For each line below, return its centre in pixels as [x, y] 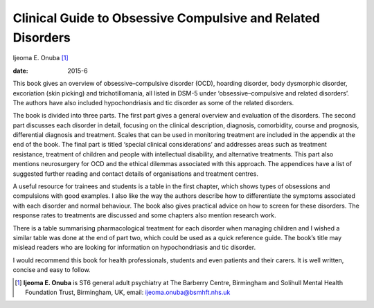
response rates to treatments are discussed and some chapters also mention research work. [144, 215]
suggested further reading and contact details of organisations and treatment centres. [136, 174]
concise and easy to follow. [52, 270]
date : [20, 71]
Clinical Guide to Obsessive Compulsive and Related [166, 18]
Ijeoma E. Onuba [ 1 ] [41, 58]
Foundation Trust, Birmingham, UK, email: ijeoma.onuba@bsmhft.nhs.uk [128, 292]
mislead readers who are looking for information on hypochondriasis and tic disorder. [134, 247]
